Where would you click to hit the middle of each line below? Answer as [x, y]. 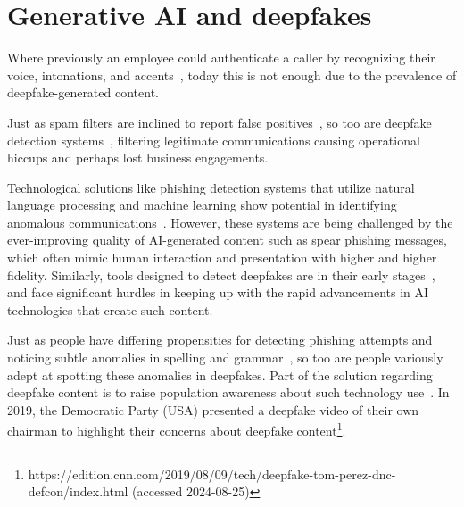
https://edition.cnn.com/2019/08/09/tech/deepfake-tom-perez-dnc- [212, 474]
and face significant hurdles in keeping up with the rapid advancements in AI [218, 292]
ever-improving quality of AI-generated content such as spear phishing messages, [227, 240]
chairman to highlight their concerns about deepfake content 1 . [177, 429]
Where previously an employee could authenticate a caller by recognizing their [221, 58]
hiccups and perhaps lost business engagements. [138, 158]
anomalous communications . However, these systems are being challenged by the [230, 222]
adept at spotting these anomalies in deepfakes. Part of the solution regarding [220, 374]
